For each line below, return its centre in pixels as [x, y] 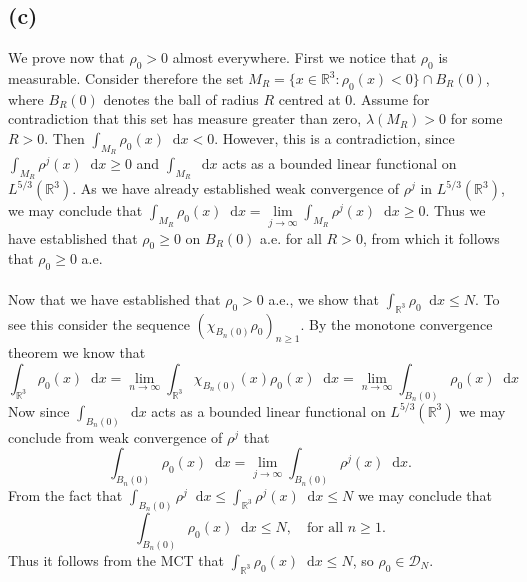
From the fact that [65, 495]
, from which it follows [431, 237]
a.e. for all [291, 237]
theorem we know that [77, 352]
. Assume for [391, 98]
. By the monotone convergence [396, 323]
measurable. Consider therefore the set [126, 78]
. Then [64, 137]
